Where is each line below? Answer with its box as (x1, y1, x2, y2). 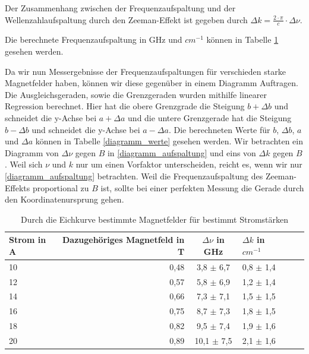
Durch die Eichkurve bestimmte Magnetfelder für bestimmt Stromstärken (20, 213, 289, 225)
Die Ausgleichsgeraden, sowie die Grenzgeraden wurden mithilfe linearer (5, 88, 267, 100)
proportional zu (32, 181, 89, 194)
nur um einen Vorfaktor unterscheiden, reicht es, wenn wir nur (75, 158, 302, 170)
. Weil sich (5, 158, 43, 170)
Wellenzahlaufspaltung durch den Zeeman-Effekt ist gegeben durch (5, 13, 248, 26)
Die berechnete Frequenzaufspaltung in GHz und (5, 33, 182, 46)
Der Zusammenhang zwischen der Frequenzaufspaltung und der (5, 2, 236, 14)
